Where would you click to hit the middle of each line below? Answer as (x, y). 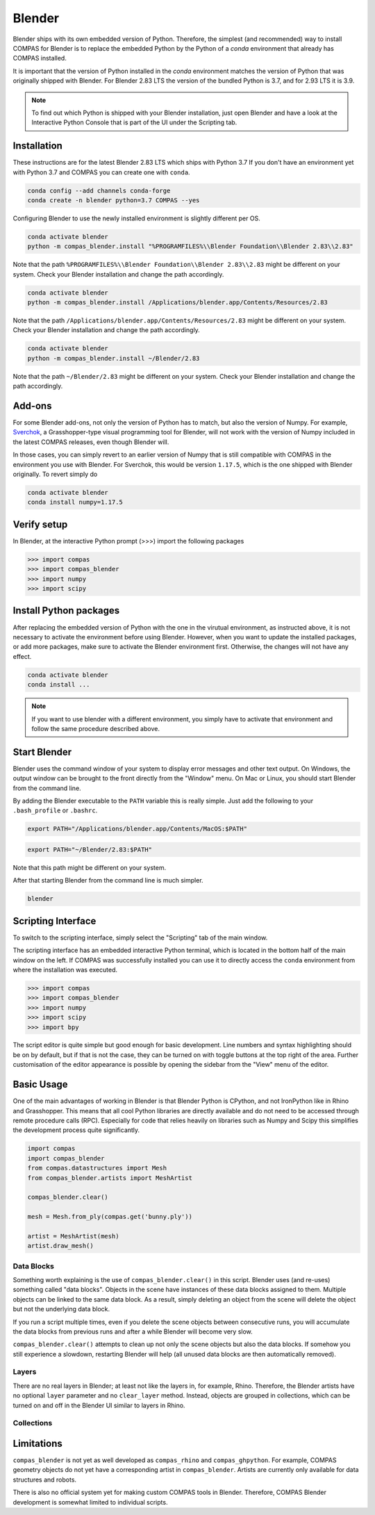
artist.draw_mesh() (60, 1246)
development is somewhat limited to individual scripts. (90, 1502)
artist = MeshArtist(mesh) (73, 1236)
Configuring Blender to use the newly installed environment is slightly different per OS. (136, 218)
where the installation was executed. (65, 969)
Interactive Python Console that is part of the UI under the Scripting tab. (134, 122)
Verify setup (40, 524)
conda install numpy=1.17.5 (75, 502)
